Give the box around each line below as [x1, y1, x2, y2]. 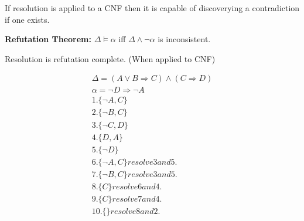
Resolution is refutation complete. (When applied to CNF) [5, 52, 216, 64]
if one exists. [5, 13, 50, 25]
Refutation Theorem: [5, 33, 91, 45]
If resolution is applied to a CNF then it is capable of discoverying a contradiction [5, 2, 300, 13]
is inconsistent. [158, 33, 211, 45]
